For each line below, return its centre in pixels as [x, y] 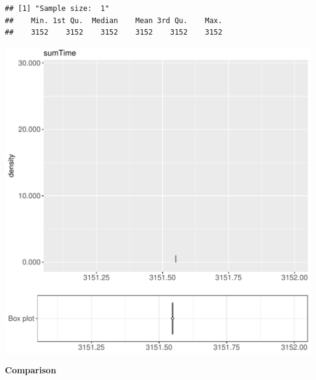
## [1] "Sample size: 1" [57, 9]
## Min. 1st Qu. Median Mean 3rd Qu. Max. [114, 20]
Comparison [31, 370]
